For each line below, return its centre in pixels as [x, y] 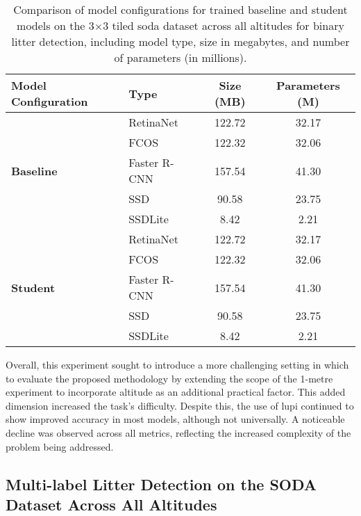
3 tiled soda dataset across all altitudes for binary [224, 25]
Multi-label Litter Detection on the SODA [161, 484]
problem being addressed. [60, 446]
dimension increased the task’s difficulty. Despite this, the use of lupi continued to [180, 405]
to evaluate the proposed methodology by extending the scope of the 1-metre [169, 378]
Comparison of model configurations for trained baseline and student [180, 9]
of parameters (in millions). [180, 57]
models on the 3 [56, 25]
